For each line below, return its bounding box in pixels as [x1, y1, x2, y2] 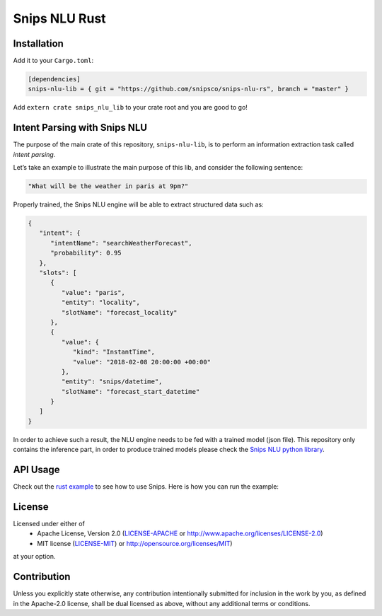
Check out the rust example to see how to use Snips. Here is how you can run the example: [13, 482, 279, 491]
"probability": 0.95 [50, 249, 122, 257]
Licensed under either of [13, 520, 85, 528]
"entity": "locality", [61, 298, 141, 307]
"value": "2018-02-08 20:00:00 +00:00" [72, 358, 212, 366]
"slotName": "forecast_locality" [61, 308, 178, 316]
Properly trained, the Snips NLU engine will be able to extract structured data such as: [13, 200, 265, 209]
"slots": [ [39, 269, 77, 277]
